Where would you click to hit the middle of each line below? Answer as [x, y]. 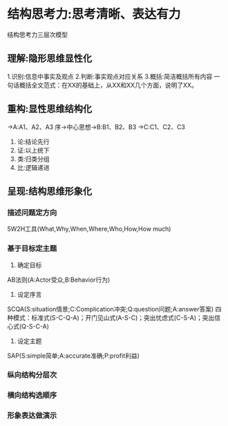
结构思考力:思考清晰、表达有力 [94, 14]
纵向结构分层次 [32, 375]
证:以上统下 [33, 150]
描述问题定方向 [32, 213]
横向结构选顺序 [32, 396]
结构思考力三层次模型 [37, 35]
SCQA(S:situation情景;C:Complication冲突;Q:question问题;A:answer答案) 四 [114, 309]
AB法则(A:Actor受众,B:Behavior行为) [59, 280]
